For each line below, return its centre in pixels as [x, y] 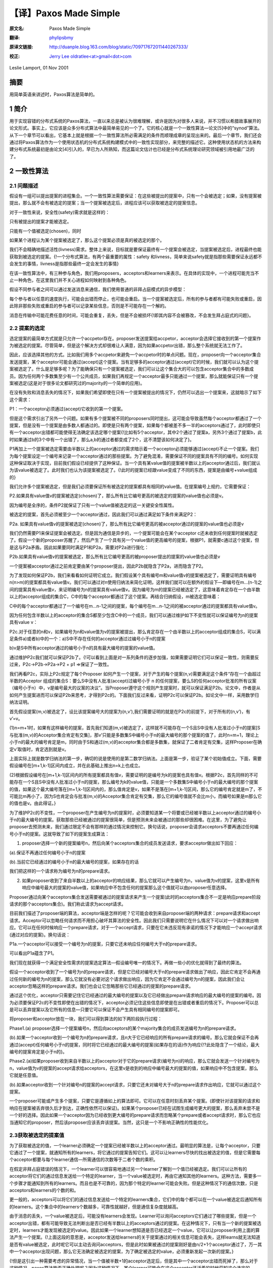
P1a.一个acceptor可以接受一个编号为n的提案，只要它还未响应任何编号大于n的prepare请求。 [104, 944]
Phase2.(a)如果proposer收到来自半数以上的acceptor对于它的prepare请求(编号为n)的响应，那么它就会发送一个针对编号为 [134, 1061]
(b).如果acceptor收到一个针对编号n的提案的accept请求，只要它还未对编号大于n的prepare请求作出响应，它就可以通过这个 [135, 1084]
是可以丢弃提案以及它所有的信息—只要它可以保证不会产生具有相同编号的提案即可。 [96, 1010]
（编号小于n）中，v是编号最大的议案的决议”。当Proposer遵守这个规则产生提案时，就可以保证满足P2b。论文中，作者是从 [135, 688]
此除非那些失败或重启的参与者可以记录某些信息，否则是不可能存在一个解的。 [89, 306]
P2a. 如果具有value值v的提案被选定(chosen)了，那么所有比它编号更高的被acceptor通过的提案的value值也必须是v [127, 524]
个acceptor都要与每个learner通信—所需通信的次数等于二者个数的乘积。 [84, 1159]
